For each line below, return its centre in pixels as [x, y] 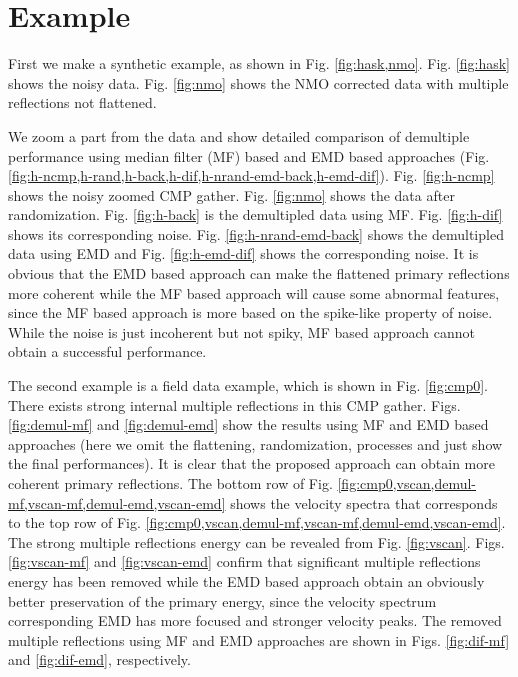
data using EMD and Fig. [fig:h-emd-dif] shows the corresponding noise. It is [243, 253]
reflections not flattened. [82, 102]
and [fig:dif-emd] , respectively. [99, 659]
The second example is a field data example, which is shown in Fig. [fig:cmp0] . [248, 385]
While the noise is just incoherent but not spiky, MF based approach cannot [241, 331]
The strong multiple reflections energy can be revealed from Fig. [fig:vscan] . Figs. [256, 541]
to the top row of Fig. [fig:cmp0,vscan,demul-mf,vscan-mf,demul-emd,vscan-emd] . [257, 522]
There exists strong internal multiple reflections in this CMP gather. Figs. [234, 404]
